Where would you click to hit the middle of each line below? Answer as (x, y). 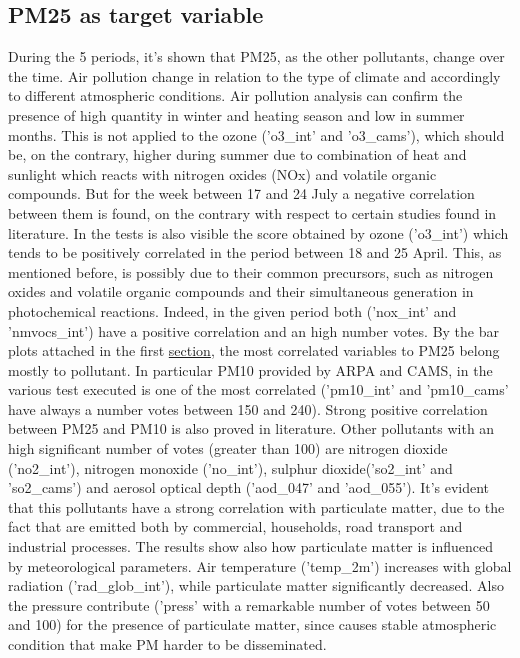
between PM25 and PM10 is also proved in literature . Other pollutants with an (251, 428)
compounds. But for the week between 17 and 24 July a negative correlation (241, 193)
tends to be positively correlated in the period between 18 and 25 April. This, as (255, 252)
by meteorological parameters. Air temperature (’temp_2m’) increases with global (260, 565)
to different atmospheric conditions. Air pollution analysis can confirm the (235, 95)
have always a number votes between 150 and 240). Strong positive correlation (248, 408)
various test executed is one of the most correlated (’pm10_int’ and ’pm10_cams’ (258, 389)
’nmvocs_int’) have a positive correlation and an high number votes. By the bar (253, 330)
